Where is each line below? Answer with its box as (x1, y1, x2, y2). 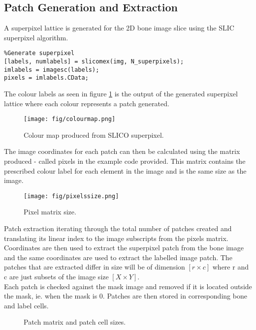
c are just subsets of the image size (4, 271, 109, 282)
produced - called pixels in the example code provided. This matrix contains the (4, 156, 246, 166)
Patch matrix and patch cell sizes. (24, 317, 126, 327)
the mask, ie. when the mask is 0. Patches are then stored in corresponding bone (4, 291, 247, 301)
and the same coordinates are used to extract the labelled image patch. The (4, 252, 232, 262)
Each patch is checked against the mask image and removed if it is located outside (4, 281, 252, 291)
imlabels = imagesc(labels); (4, 66, 99, 73)
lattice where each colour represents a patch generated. (4, 98, 169, 108)
